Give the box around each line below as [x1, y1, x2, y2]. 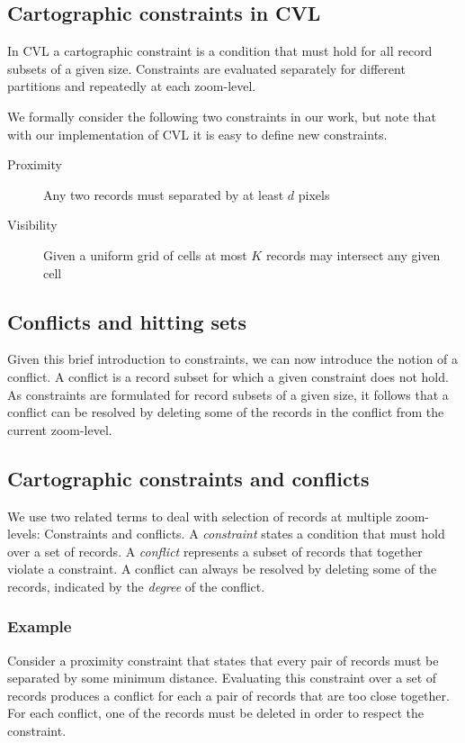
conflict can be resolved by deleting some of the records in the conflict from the [7, 403, 444, 421]
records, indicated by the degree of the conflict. [7, 576, 265, 595]
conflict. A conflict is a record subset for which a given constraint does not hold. [7, 367, 449, 385]
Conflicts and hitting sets [7, 307, 247, 335]
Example [7, 615, 72, 638]
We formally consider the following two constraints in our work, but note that [7, 106, 436, 125]
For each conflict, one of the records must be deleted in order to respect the [7, 703, 425, 722]
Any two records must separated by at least [43, 185, 284, 204]
